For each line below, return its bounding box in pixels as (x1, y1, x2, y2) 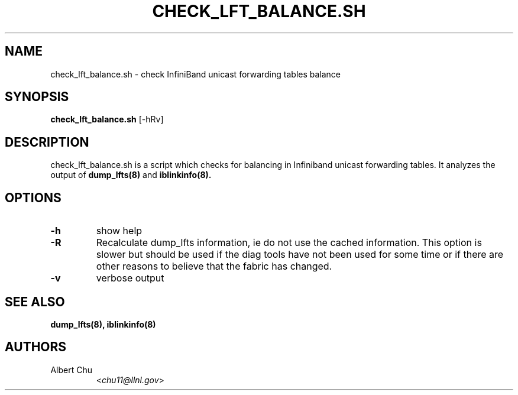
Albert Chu (50, 364, 92, 375)
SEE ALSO (5, 294, 65, 309)
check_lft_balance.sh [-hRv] (50, 114, 164, 125)
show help (96, 225, 143, 237)
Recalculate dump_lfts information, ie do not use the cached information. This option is (96, 237, 482, 249)
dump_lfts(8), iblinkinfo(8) (50, 319, 156, 329)
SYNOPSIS (5, 89, 69, 105)
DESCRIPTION (5, 134, 89, 150)
